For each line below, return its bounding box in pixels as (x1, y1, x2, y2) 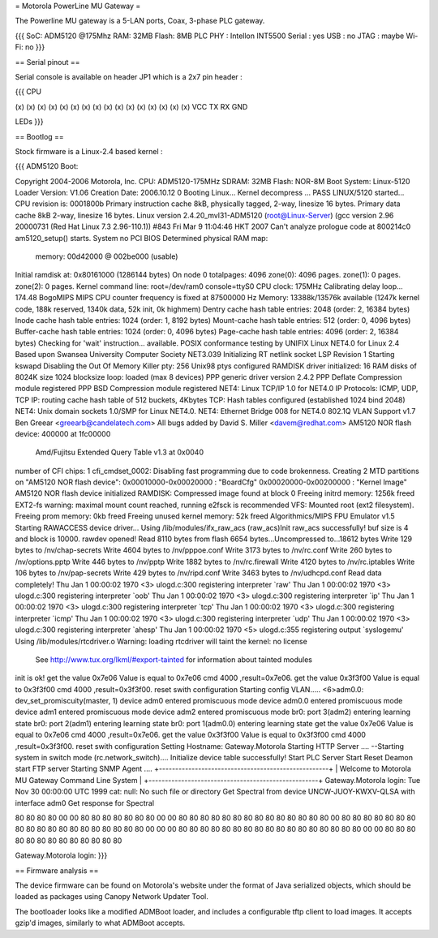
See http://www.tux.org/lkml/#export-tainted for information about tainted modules (35, 654, 312, 665)
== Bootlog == (15, 131, 64, 141)
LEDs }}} (15, 117, 44, 127)
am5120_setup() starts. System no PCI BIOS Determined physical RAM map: (15, 233, 268, 243)
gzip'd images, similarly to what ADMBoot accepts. (15, 918, 186, 928)
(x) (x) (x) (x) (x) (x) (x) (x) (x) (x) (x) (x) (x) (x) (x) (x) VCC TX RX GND (15, 101, 248, 111)
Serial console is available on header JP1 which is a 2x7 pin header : (15, 71, 243, 81)
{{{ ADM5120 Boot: (15, 161, 79, 171)
